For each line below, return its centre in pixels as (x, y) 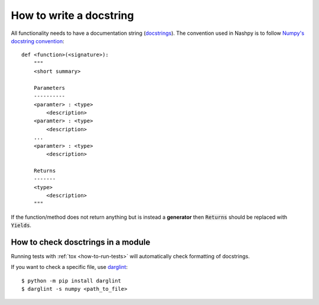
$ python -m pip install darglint (71, 280)
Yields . (21, 225)
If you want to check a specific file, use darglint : (69, 267)
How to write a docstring (72, 15)
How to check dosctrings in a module (81, 242)
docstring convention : (38, 41)
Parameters (49, 88)
